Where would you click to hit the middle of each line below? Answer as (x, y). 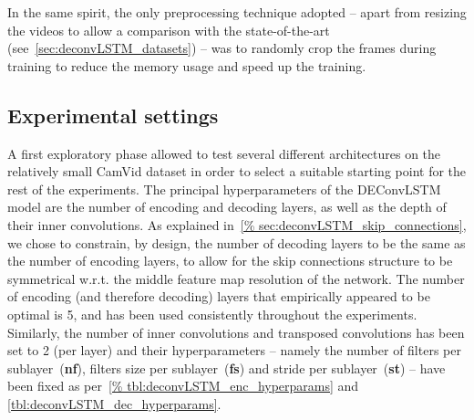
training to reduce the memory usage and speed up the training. (187, 65)
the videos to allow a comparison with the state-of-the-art (169, 30)
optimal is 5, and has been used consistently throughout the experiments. (212, 314)
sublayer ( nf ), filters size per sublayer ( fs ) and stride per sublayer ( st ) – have (227, 367)
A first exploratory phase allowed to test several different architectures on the (224, 153)
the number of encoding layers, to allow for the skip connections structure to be (230, 261)
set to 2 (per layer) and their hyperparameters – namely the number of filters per (234, 350)
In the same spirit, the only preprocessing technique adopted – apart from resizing (237, 12)
